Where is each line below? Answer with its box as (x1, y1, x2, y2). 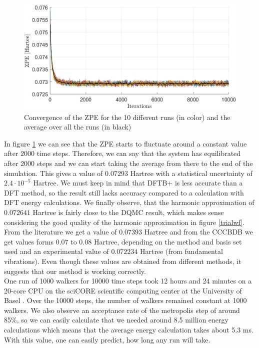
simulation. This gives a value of (4, 167, 103, 178)
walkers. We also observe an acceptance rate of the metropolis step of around (4, 304, 240, 315)
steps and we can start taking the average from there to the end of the (36, 157, 253, 168)
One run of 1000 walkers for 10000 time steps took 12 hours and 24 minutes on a (4, 275, 252, 286)
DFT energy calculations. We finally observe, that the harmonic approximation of (4, 197, 254, 207)
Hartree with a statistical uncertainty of (130, 167, 252, 178)
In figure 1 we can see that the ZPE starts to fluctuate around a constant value (4, 138, 247, 148)
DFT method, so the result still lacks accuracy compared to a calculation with (4, 187, 244, 197)
